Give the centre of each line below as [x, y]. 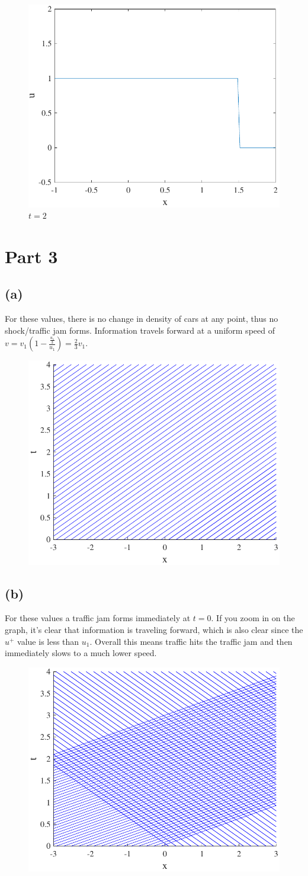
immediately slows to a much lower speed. [81, 653]
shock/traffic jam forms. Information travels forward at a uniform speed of [140, 330]
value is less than [48, 641]
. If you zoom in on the [253, 618]
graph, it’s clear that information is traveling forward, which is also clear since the [154, 630]
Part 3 [31, 256]
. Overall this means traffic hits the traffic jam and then [191, 641]
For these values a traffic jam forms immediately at [98, 618]
